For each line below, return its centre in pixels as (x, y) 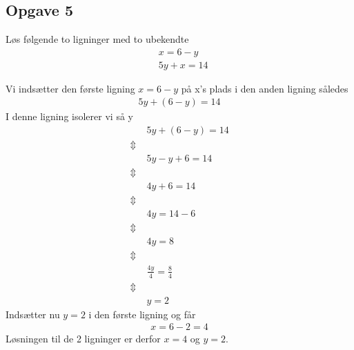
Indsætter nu (33, 314)
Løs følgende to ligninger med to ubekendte (97, 39)
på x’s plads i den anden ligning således (265, 88)
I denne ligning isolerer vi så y (69, 116)
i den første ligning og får (142, 314)
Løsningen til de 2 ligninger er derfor (83, 339)
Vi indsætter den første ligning (70, 88)
